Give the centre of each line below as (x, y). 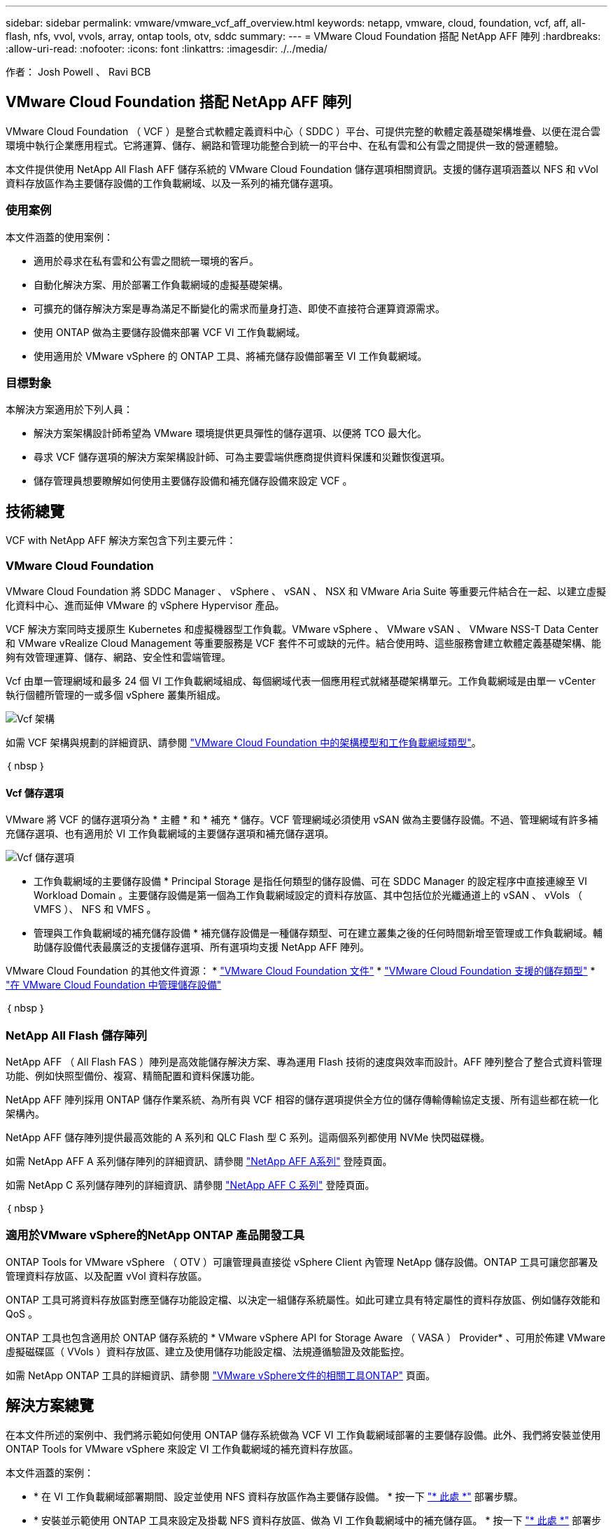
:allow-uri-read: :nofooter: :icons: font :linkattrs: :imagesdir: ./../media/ (167, 49)
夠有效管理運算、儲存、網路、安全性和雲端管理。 (118, 657)
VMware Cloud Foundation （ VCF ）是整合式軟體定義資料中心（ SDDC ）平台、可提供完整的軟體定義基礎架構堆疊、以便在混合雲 (303, 131)
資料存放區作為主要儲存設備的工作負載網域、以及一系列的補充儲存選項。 (172, 183)
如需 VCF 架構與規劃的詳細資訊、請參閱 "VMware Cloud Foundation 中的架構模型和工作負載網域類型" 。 (244, 742)
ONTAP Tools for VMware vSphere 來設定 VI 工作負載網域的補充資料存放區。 (182, 1448)
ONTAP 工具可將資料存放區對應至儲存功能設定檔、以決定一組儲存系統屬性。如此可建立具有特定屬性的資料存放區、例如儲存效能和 (303, 1299)
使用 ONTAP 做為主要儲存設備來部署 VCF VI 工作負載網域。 (170, 332)
